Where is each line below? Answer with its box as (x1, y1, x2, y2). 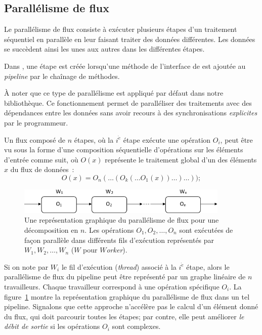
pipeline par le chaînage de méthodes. (4, 70, 120, 81)
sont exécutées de (179, 224, 233, 235)
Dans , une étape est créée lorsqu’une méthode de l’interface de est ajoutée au (4, 60, 246, 71)
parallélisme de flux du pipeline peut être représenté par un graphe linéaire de (4, 271, 246, 282)
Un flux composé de (4, 134, 66, 145)
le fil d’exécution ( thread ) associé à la (61, 261, 177, 272)
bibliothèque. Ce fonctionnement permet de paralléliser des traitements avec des (4, 97, 252, 108)
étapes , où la (74, 134, 114, 145)
